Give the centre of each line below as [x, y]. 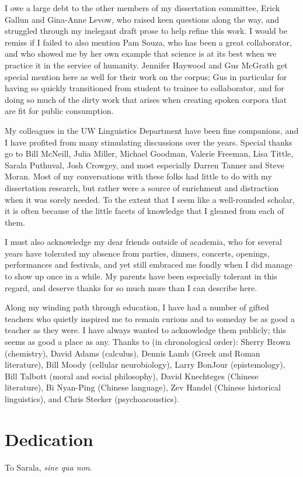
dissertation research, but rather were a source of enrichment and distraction [142, 187]
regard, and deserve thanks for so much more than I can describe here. [131, 287]
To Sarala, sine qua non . [48, 467]
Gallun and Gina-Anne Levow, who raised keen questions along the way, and [142, 19]
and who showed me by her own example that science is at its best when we [141, 53]
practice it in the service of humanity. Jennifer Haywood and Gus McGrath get [146, 65]
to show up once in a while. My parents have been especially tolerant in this [141, 276]
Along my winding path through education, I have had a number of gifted [137, 307]
